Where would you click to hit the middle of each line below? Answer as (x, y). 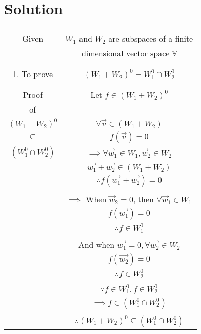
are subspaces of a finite (151, 39)
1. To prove (33, 74)
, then (143, 199)
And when (96, 244)
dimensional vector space (125, 53)
